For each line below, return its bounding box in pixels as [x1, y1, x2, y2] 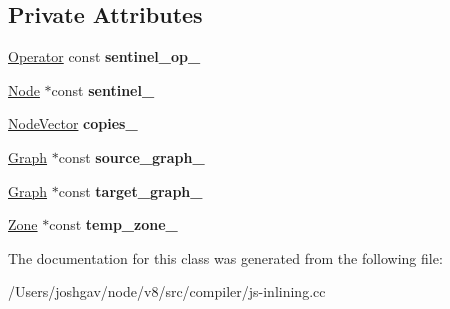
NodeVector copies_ [8, 113, 138, 134]
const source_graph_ [58, 146, 205, 167]
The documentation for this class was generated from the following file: [8, 247, 443, 268]
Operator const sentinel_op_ [8, 46, 201, 67]
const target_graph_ [58, 180, 203, 201]
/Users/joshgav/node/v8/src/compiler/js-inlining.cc [8, 281, 326, 302]
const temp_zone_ [49, 214, 178, 235]
